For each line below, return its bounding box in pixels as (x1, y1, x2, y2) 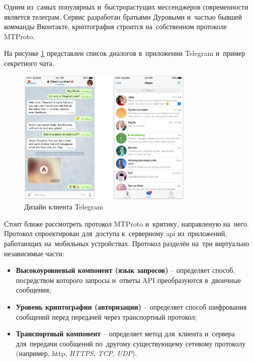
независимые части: (4, 248, 64, 258)
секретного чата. (4, 57, 54, 68)
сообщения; (16, 284, 51, 295)
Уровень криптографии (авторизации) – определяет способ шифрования (16, 302, 247, 312)
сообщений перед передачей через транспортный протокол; (16, 311, 197, 322)
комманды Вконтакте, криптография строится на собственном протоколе (4, 21, 227, 32)
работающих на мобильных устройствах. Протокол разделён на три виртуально (4, 238, 249, 249)
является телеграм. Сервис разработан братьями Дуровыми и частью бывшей (4, 11, 242, 22)
